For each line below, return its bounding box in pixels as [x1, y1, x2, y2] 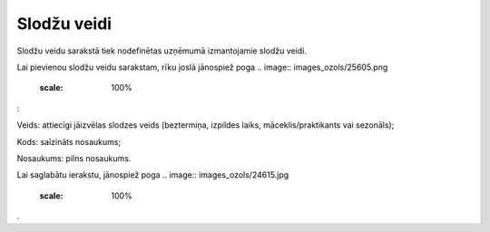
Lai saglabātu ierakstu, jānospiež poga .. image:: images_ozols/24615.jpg [16, 169, 289, 180]
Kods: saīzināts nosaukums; [16, 136, 122, 147]
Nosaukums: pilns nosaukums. [16, 152, 132, 163]
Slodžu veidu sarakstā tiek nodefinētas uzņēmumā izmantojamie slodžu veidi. [16, 45, 308, 56]
